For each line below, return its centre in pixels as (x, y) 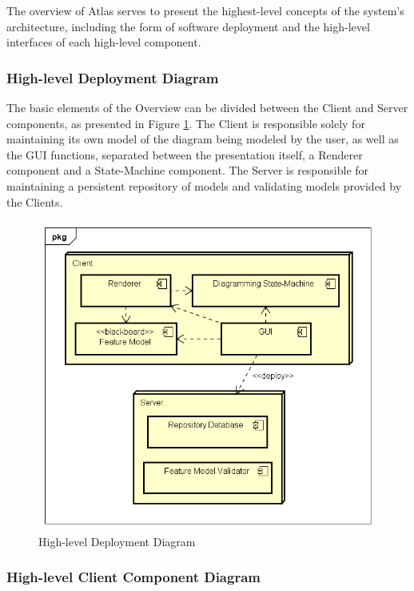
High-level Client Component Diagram (133, 577)
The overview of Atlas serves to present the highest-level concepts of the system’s (205, 10)
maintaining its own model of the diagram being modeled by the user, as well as (203, 139)
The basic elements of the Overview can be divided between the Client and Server (207, 107)
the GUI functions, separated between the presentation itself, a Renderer (185, 154)
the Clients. (35, 201)
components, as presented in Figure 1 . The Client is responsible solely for (186, 123)
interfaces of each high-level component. (104, 42)
